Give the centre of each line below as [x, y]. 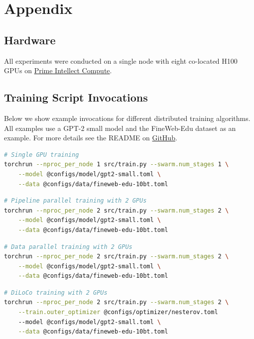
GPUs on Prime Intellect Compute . [58, 70]
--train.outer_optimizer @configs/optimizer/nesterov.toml [118, 312]
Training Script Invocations [76, 97]
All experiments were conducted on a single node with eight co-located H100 [121, 60]
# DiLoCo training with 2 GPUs [56, 292]
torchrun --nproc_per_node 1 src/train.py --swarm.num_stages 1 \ [117, 165]
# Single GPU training [42, 155]
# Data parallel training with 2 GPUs [68, 247]
